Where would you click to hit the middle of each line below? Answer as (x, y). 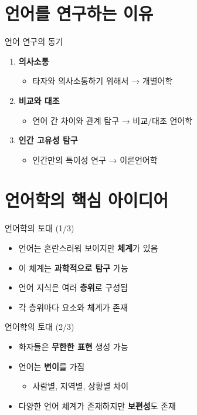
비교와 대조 (39, 100)
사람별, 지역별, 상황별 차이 (81, 386)
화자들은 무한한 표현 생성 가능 (73, 346)
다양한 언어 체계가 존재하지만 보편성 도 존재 (97, 405)
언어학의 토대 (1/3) (40, 228)
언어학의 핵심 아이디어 (87, 200)
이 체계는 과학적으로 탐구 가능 (73, 267)
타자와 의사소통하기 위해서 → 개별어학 (103, 81)
